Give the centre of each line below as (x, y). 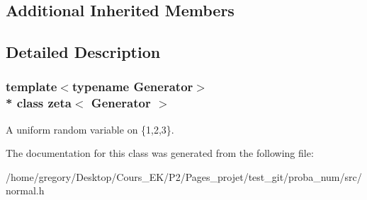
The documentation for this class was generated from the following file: (160, 153)
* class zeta (39, 103)
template (32, 87)
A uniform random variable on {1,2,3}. (90, 129)
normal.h (25, 190)
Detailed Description (83, 52)
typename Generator (132, 87)
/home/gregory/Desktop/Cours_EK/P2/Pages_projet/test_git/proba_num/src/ (184, 176)
